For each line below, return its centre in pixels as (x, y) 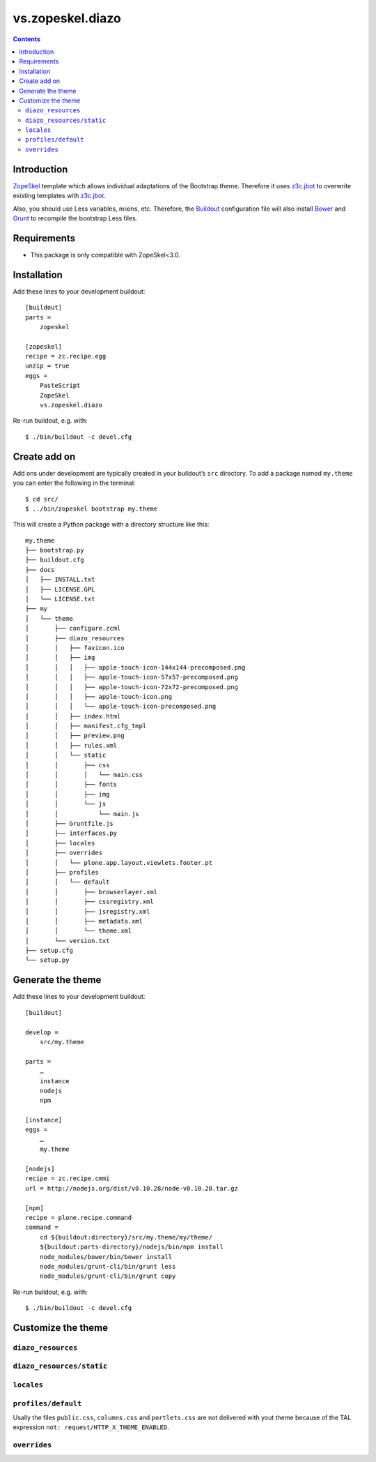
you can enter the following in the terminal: (74, 483)
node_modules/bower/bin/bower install (106, 1257)
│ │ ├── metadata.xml (84, 921)
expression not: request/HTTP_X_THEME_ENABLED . (91, 1427)
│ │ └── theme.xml (79, 931)
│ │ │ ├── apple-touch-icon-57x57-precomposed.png (132, 677)
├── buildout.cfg (55, 560)
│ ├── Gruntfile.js (70, 823)
